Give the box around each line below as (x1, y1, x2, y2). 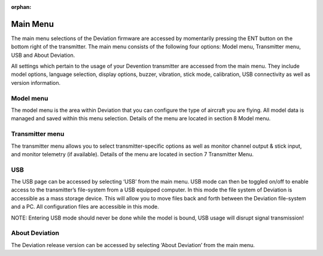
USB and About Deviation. (11, 51, 75, 59)
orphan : (11, 4, 32, 10)
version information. (11, 79, 61, 86)
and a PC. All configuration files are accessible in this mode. (11, 203, 160, 211)
